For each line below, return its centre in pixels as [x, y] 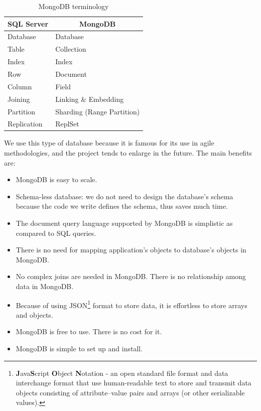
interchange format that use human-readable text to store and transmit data [134, 383]
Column [20, 86]
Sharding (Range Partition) [98, 111]
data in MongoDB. [45, 286]
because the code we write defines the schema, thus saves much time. [122, 206]
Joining [19, 99]
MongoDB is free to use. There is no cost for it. [89, 331]
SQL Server [28, 23]
